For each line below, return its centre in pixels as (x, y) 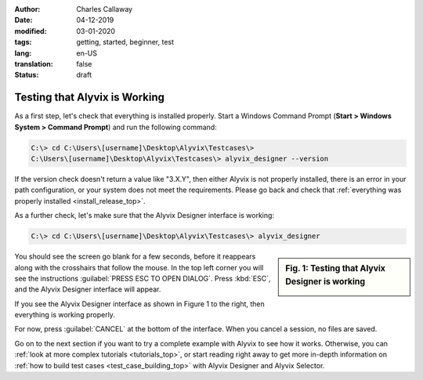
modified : (31, 31)
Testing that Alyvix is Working (89, 98)
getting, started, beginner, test (125, 42)
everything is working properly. (65, 315)
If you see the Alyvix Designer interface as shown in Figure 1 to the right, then (140, 304)
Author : (27, 9)
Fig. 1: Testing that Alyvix (336, 269)
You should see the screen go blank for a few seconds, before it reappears (135, 257)
